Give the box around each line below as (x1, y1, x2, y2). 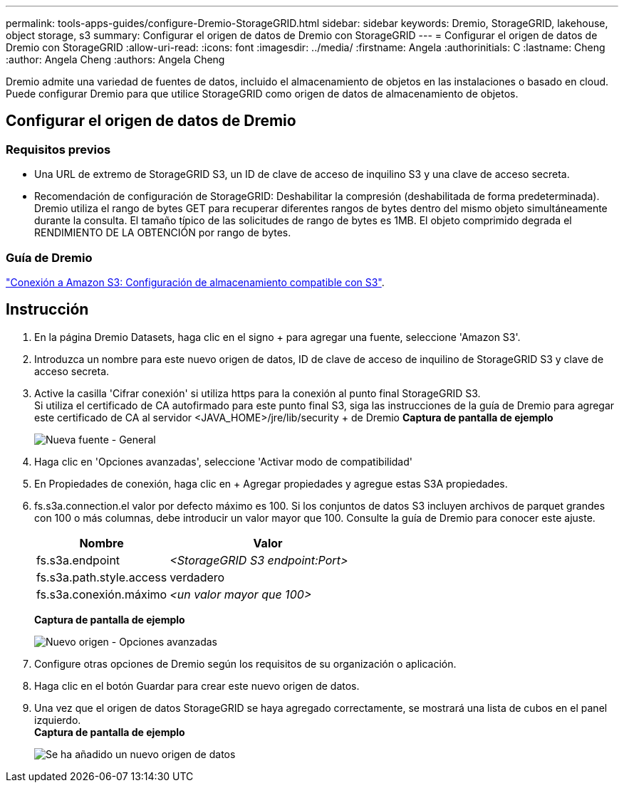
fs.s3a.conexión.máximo (36, 587, 167, 601)
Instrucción (6, 300, 89, 319)
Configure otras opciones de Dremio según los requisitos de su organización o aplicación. (34, 657, 457, 670)
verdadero (170, 569, 225, 584)
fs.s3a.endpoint (36, 552, 120, 567)
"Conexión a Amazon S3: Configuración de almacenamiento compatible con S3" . (6, 275, 385, 288)
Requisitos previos (6, 142, 111, 157)
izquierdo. (34, 713, 81, 726)
